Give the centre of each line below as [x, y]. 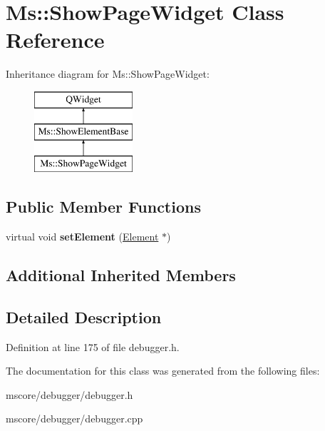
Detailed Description [84, 316]
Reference [55, 40]
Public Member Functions [103, 207]
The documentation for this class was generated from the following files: [163, 371]
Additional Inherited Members [121, 275]
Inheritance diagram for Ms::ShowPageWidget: [108, 74]
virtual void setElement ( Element [82, 237]
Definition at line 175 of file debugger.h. [93, 346]
